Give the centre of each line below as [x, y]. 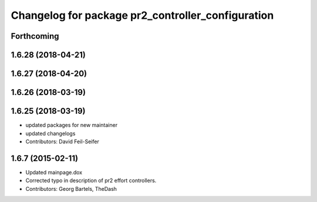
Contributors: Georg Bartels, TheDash [71, 188]
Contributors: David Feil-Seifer [62, 142]
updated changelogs [50, 133]
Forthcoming [35, 36]
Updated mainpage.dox [54, 172]
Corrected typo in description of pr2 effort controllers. [91, 181]
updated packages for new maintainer [71, 125]
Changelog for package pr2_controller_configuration [142, 15]
